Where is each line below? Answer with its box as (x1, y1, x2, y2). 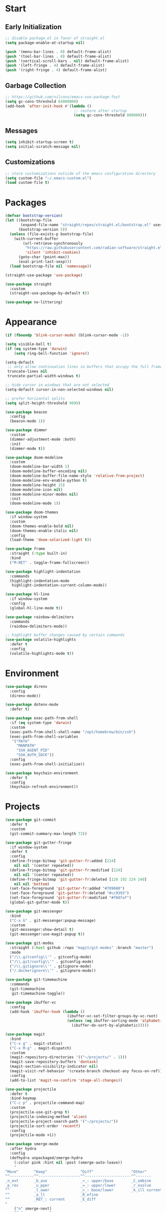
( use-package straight (5, 281, 52, 287)
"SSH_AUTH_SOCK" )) (16, 753, 54, 758)
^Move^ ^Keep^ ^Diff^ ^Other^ (5, 1169, 147, 1174)
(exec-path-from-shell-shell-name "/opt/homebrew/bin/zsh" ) (9, 729, 136, 734)
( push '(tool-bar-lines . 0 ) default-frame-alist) (5, 54, 112, 59)
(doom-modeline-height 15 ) (9, 483, 65, 488)
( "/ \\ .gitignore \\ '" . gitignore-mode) (9, 964, 92, 969)
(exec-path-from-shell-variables (9, 734, 79, 739)
